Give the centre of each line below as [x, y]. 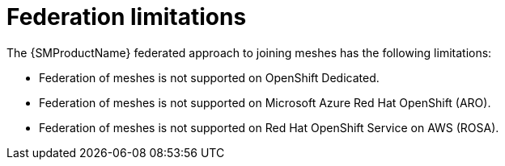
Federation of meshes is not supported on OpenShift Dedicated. [209, 77]
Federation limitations [127, 17]
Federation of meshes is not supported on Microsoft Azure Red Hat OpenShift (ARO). [265, 102]
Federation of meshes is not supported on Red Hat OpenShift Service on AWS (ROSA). [269, 127]
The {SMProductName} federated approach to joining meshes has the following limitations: [249, 52]
